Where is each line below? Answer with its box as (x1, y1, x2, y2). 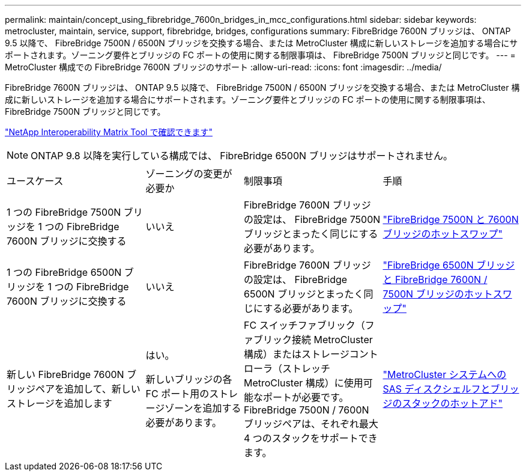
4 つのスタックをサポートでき (244, 432, 378, 444)
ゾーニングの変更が (145, 168, 232, 180)
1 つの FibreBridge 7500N (7, 206, 121, 218)
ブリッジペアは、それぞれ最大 (244, 418, 379, 430)
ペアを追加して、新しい (35, 383, 141, 395)
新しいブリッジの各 (145, 373, 232, 385)
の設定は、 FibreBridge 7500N (244, 213, 381, 225)
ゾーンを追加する (165, 402, 241, 414)
